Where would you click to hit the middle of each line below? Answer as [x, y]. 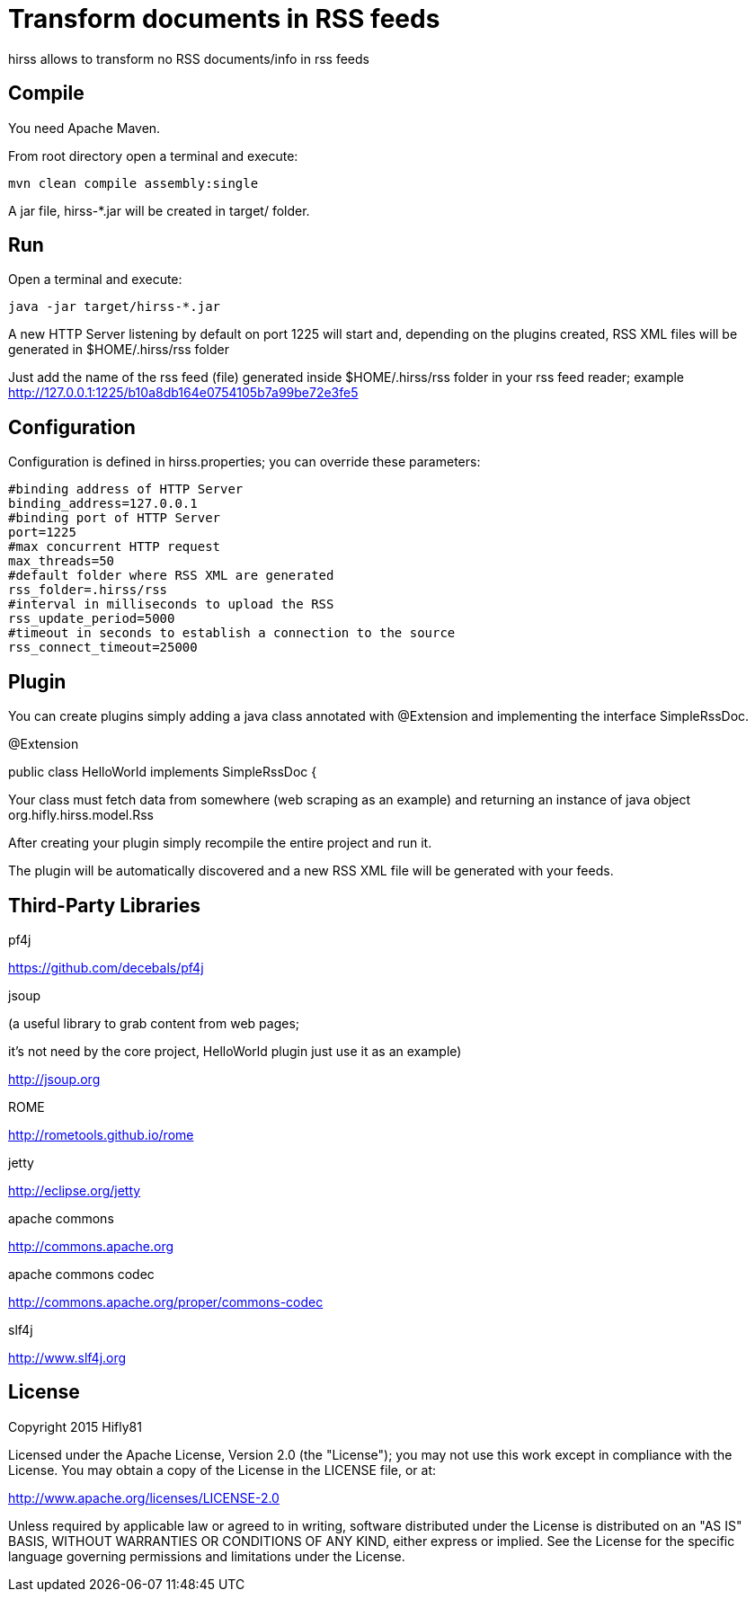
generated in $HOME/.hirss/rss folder [119, 350]
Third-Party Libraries [105, 905]
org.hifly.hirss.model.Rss [81, 815]
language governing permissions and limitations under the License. [207, 1556]
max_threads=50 [62, 561]
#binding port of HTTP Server [115, 518]
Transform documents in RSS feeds [224, 19]
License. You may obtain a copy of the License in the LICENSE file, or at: [222, 1470]
